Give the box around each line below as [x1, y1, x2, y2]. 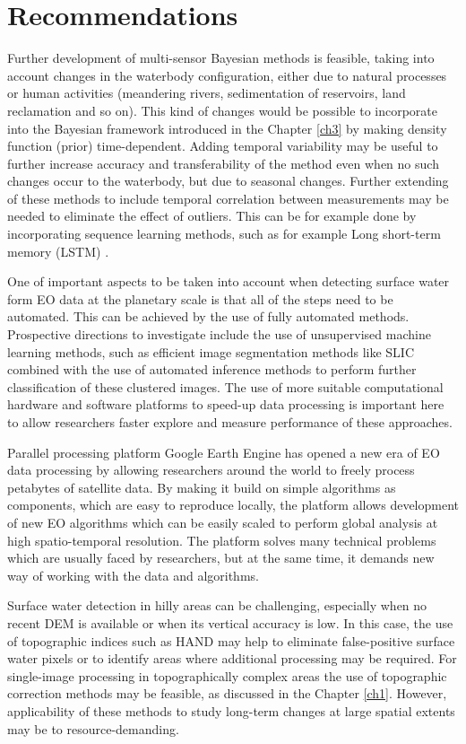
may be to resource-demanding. [7, 719, 179, 738]
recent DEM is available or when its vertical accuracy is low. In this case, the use [7, 613, 453, 632]
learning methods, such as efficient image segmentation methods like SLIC [7, 342, 415, 361]
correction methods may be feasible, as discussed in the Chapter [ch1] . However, [7, 684, 447, 703]
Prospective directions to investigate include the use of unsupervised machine [7, 325, 431, 344]
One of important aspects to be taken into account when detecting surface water [7, 272, 450, 291]
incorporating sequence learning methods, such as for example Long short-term [7, 224, 441, 243]
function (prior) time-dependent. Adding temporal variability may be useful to [7, 136, 438, 155]
